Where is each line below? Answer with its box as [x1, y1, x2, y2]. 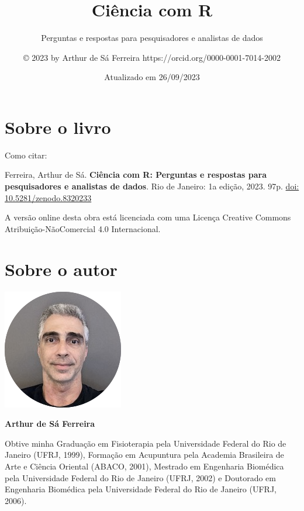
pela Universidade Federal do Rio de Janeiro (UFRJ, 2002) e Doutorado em [5, 471, 276, 484]
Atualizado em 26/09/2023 [104, 71, 200, 83]
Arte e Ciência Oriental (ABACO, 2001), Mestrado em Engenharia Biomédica [5, 460, 284, 472]
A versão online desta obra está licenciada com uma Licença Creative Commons [5, 211, 291, 223]
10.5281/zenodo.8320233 [5, 191, 92, 203]
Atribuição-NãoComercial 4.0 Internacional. [5, 222, 161, 234]
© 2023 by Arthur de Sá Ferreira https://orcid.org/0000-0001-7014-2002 [23, 51, 281, 63]
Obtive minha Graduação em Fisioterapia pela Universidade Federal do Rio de [5, 437, 286, 449]
